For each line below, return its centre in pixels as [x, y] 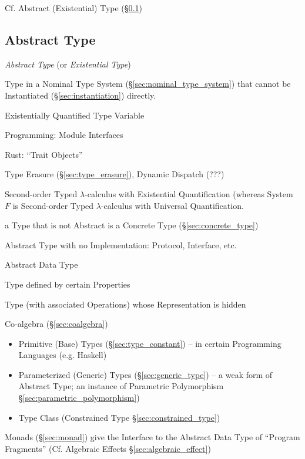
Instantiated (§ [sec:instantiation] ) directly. [81, 95]
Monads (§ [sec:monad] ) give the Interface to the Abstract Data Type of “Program [152, 437]
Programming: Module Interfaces [64, 135]
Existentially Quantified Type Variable [75, 115]
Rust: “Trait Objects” [44, 154]
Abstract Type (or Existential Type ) [68, 64]
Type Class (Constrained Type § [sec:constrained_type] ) [119, 417]
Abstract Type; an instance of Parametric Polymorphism [121, 386]
